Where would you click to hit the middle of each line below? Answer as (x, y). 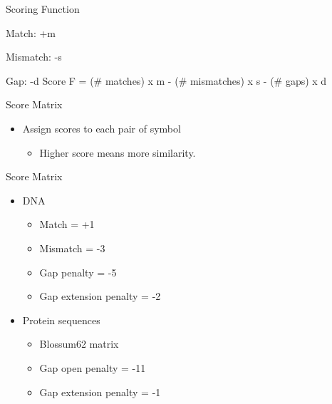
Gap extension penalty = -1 (100, 392)
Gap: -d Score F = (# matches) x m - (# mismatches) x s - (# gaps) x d (166, 80)
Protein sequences (61, 320)
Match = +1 (67, 224)
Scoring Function (43, 9)
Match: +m (31, 32)
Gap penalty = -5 (78, 272)
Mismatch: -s (34, 57)
